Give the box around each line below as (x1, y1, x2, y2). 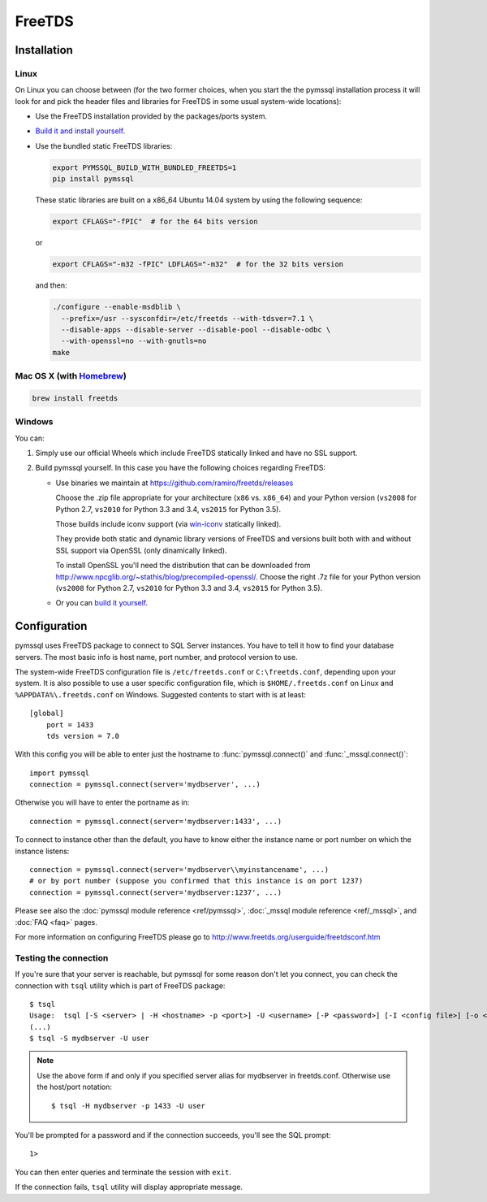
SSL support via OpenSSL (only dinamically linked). (55, 545, 227, 555)
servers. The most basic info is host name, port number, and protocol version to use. (15, 652, 298, 662)
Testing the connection (15, 952, 109, 963)
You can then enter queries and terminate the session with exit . (15, 1167, 231, 1177)
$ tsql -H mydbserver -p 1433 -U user (51, 1101, 206, 1110)
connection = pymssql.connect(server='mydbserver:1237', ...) (29, 887, 282, 897)
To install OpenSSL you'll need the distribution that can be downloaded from (55, 561, 311, 571)
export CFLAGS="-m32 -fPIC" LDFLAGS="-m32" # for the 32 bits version (52, 260, 344, 269)
